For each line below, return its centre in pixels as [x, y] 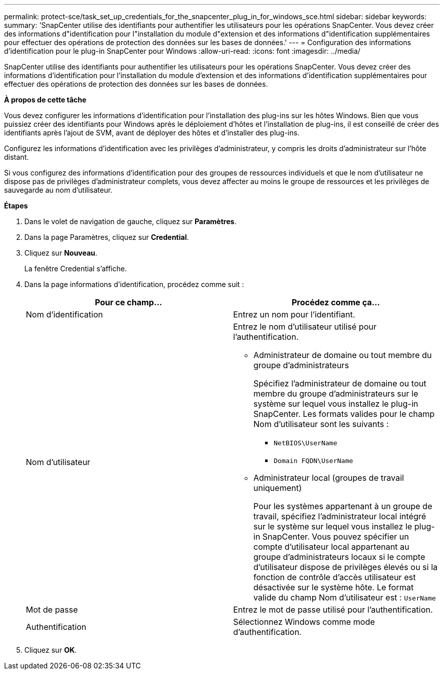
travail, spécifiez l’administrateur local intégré [340, 516]
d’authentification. [267, 632]
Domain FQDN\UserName [313, 461]
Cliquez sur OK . [51, 650]
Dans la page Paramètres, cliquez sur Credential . [107, 237]
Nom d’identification [64, 314]
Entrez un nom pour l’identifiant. [294, 314]
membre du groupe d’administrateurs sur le [336, 394]
